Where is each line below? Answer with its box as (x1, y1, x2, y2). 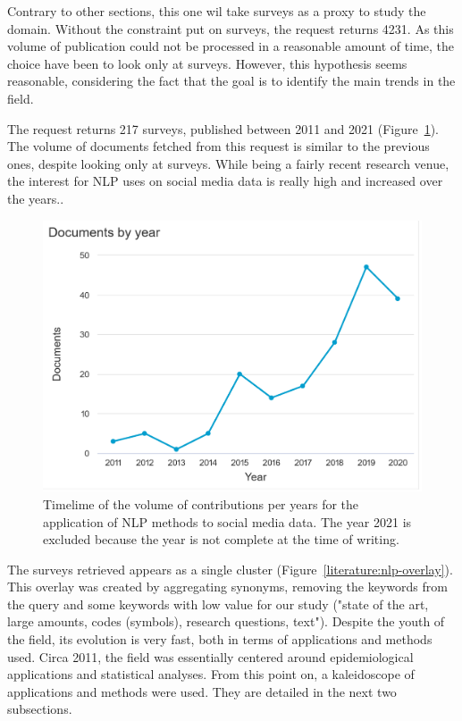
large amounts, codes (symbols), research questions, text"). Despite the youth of (7, 612, 445, 631)
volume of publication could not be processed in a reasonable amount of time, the (7, 37, 455, 55)
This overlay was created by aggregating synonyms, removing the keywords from (7, 577, 448, 596)
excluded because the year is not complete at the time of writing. (43, 530, 399, 549)
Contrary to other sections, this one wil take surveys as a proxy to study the (7, 2, 426, 20)
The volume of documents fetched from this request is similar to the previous (7, 137, 430, 155)
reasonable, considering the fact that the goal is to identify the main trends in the (7, 71, 456, 90)
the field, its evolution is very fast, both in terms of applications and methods (7, 630, 433, 649)
